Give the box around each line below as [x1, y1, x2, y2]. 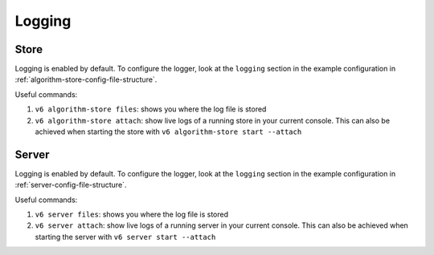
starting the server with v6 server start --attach [35, 232, 216, 241]
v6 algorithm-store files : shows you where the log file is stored [35, 104, 267, 114]
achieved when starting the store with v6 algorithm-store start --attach [35, 127, 302, 136]
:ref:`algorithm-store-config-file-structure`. [14, 75, 158, 84]
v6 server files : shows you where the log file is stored [35, 209, 229, 220]
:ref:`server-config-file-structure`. [14, 180, 127, 190]
